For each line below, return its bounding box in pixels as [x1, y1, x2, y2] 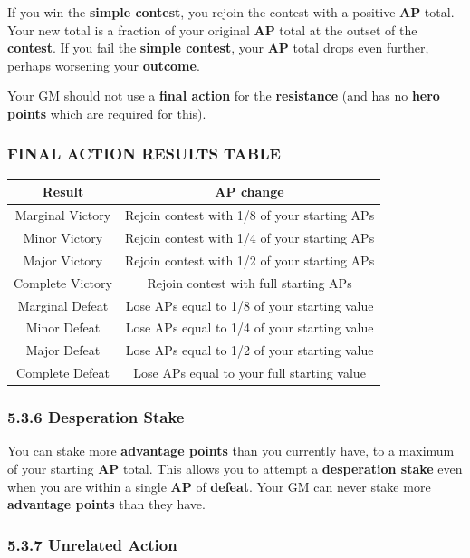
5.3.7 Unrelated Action [7, 533, 177, 555]
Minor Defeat [25, 318, 101, 337]
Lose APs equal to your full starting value [133, 363, 366, 382]
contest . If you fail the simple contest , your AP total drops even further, [7, 38, 429, 57]
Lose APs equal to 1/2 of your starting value [125, 341, 374, 360]
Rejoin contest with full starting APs [147, 273, 352, 292]
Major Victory [23, 250, 103, 269]
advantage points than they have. [7, 495, 206, 514]
